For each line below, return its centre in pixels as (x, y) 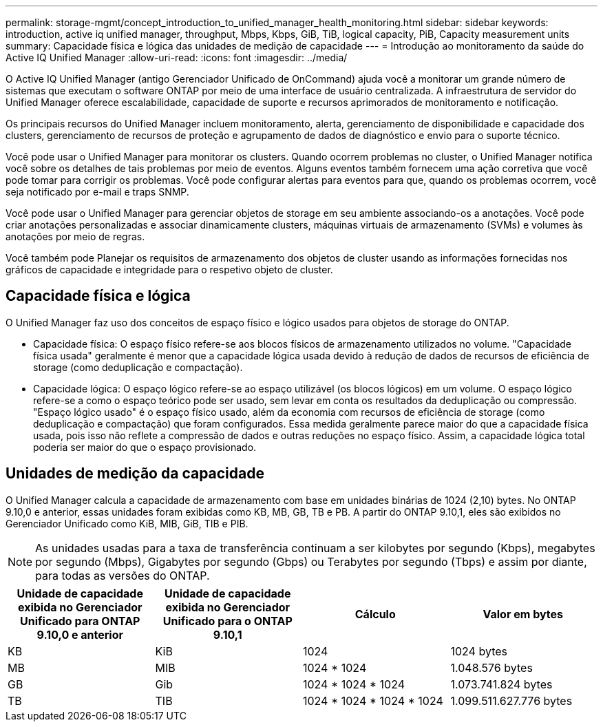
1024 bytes (479, 651)
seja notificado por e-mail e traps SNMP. (97, 192)
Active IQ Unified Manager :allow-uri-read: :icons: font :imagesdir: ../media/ (177, 57)
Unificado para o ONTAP (228, 621)
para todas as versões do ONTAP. (123, 575)
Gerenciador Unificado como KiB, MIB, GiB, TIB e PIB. (127, 523)
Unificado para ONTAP (80, 621)
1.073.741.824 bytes (501, 684)
